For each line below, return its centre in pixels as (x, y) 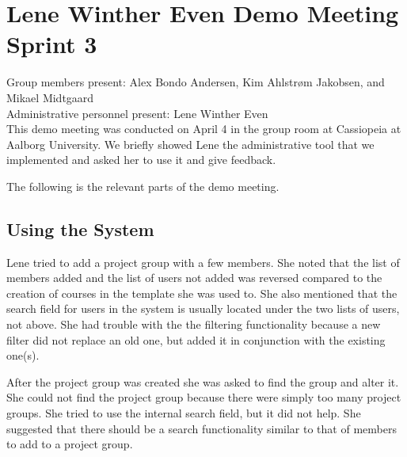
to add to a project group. (70, 444)
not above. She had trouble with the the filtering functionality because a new (194, 324)
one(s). (23, 355)
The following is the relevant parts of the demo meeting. (143, 186)
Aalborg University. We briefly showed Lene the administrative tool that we (190, 144)
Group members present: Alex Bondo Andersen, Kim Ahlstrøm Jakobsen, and (196, 82)
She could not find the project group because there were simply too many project (204, 397)
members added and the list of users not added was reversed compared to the (194, 278)
